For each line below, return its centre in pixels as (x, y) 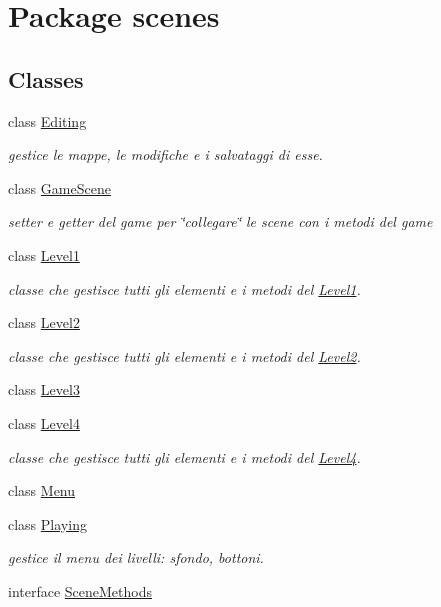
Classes (46, 78)
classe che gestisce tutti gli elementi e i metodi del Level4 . (184, 456)
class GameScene (59, 187)
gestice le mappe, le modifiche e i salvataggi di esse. (165, 154)
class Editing (47, 120)
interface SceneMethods (80, 590)
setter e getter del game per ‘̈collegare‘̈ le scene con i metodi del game (220, 221)
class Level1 (44, 254)
